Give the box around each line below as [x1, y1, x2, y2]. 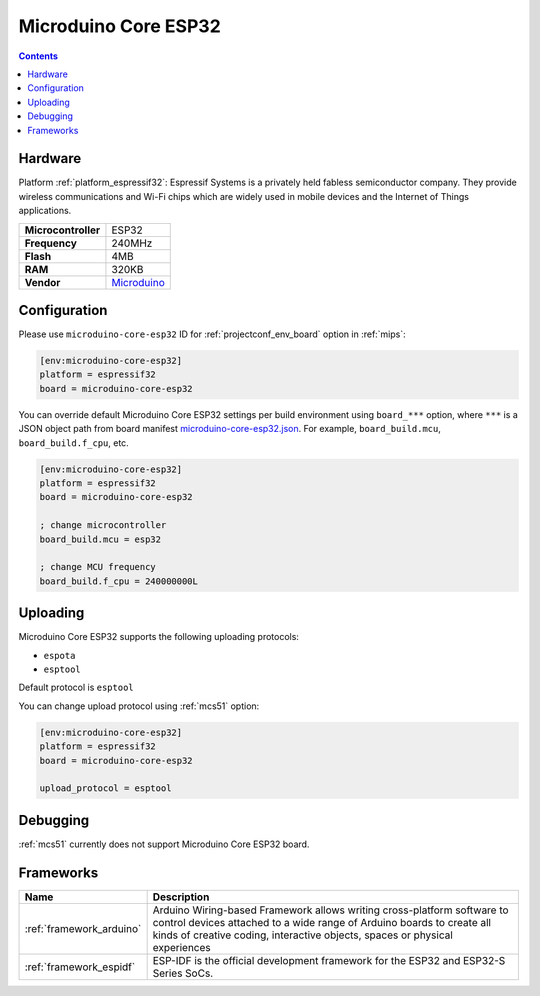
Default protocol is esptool [18, 681, 134, 694]
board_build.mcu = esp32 [39, 533, 162, 545]
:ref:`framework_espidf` [24, 960, 136, 974]
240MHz [111, 236, 153, 250]
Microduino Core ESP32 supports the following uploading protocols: [18, 631, 300, 643]
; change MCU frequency [39, 561, 157, 573]
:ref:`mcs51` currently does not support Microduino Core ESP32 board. [18, 838, 310, 850]
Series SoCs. [152, 966, 214, 980]
